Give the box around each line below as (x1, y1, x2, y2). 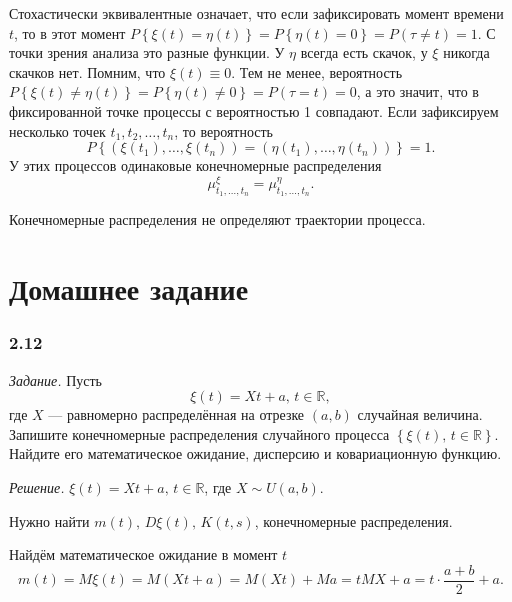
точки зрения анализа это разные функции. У (9, 42, 285, 63)
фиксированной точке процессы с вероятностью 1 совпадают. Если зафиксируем (9, 100, 499, 121)
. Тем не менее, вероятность (231, 61, 403, 82)
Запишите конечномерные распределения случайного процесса (9, 423, 390, 444)
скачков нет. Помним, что (9, 61, 166, 82)
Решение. (9, 476, 65, 497)
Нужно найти (9, 510, 90, 531)
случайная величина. (357, 404, 483, 425)
